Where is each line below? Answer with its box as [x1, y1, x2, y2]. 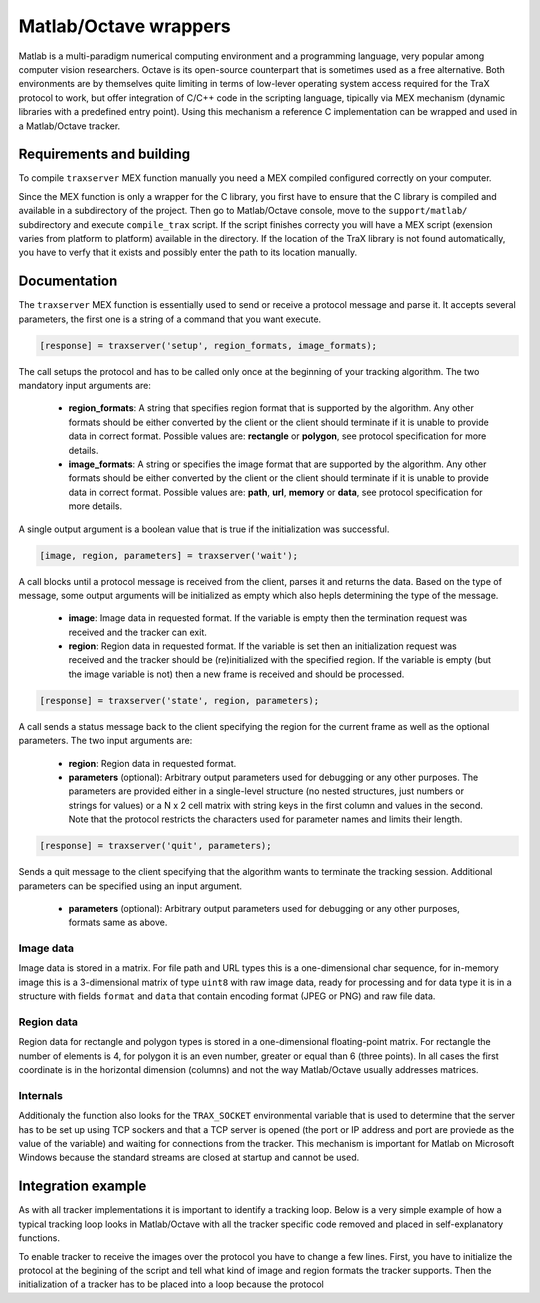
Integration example [18, 1178, 147, 1195]
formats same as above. [68, 916, 168, 929]
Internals [18, 1088, 64, 1102]
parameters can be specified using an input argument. [18, 880, 242, 892]
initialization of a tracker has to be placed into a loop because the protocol [18, 1278, 325, 1290]
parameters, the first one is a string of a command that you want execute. [18, 313, 322, 325]
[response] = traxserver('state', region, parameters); [39, 695, 320, 706]
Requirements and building [18, 146, 191, 163]
